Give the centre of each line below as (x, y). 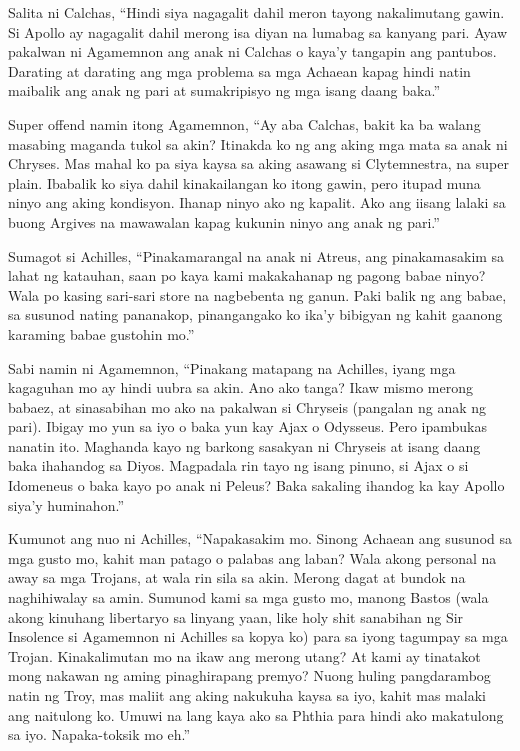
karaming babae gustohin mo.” (101, 333)
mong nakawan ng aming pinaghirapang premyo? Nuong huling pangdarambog (249, 675)
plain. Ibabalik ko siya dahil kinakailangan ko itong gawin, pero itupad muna (244, 182)
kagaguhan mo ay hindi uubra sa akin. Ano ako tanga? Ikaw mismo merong (240, 387)
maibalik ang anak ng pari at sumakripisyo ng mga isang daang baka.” (224, 90)
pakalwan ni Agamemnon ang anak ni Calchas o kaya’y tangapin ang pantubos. (252, 51)
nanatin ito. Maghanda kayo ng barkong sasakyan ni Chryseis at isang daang (244, 445)
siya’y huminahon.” (66, 504)
